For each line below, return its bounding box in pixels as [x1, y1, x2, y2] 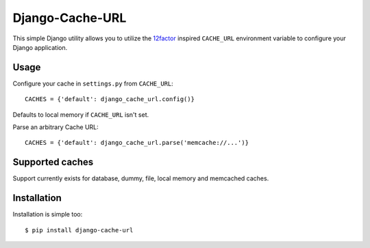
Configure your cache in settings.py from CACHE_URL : [12, 79, 174, 87]
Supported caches [12, 156, 94, 168]
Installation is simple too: [12, 210, 83, 219]
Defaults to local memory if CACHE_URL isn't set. [12, 110, 149, 119]
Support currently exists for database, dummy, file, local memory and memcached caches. [12, 174, 269, 182]
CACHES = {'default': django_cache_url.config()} [25, 96, 195, 103]
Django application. [12, 43, 68, 51]
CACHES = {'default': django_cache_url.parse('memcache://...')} [25, 139, 249, 147]
